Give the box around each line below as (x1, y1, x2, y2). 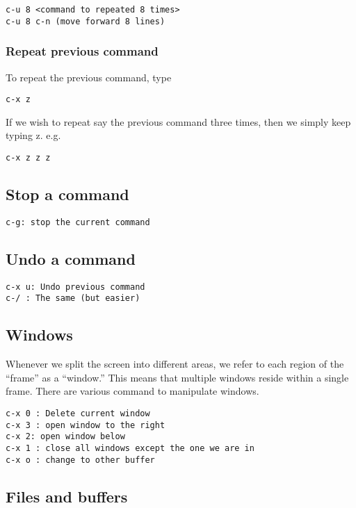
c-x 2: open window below (6, 432, 125, 442)
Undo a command (6, 247, 136, 269)
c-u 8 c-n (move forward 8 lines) (6, 16, 165, 26)
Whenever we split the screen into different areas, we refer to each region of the (6, 357, 344, 371)
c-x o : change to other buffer (6, 454, 155, 465)
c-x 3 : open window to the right (6, 420, 165, 430)
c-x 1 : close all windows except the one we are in (6, 443, 254, 453)
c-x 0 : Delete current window (6, 408, 150, 418)
